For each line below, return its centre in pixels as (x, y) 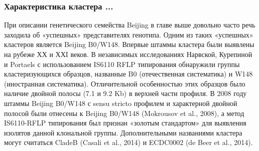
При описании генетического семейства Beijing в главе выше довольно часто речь (130, 25)
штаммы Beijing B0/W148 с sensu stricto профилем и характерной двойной (121, 103)
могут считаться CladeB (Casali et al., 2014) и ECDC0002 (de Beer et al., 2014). (128, 142)
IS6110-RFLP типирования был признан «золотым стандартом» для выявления (125, 123)
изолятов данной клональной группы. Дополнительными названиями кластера (123, 132)
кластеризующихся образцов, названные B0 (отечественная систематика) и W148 (128, 74)
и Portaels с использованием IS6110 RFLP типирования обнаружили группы (122, 64)
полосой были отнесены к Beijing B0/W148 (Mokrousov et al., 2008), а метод (124, 113)
